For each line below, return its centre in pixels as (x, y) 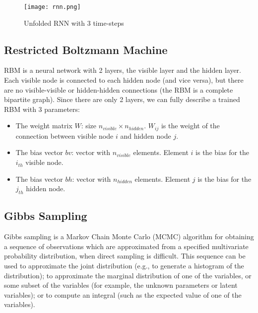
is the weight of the (190, 126)
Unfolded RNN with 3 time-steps (74, 23)
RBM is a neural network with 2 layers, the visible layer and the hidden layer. (123, 70)
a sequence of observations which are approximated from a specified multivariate (126, 246)
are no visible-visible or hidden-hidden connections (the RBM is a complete (119, 89)
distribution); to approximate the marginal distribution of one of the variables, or (128, 275)
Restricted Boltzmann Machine (86, 49)
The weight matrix (44, 126)
